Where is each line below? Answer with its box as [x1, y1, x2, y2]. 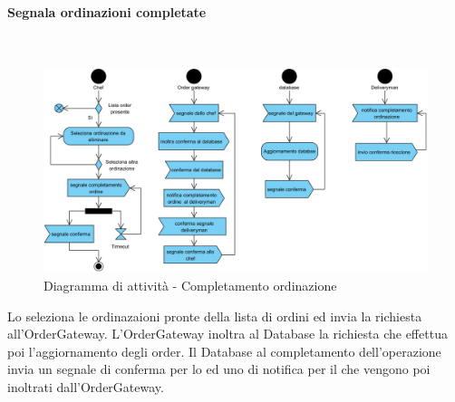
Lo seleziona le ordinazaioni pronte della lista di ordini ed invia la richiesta [7, 306, 422, 325]
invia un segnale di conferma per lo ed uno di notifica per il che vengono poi [7, 359, 431, 378]
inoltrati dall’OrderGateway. [7, 378, 164, 397]
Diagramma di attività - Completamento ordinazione [44, 276, 337, 295]
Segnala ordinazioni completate [7, 2, 207, 21]
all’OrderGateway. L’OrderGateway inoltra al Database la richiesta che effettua [7, 324, 448, 343]
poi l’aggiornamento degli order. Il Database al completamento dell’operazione [7, 341, 441, 360]
